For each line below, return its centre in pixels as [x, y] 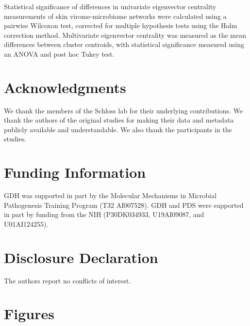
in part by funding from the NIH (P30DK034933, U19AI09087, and [104, 214]
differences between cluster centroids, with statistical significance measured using [124, 44]
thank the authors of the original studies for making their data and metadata [119, 120]
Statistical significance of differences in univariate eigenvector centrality [110, 6]
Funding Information [75, 172]
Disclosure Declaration [81, 257]
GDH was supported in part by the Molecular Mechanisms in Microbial [110, 195]
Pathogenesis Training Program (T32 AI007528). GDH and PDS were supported [124, 205]
